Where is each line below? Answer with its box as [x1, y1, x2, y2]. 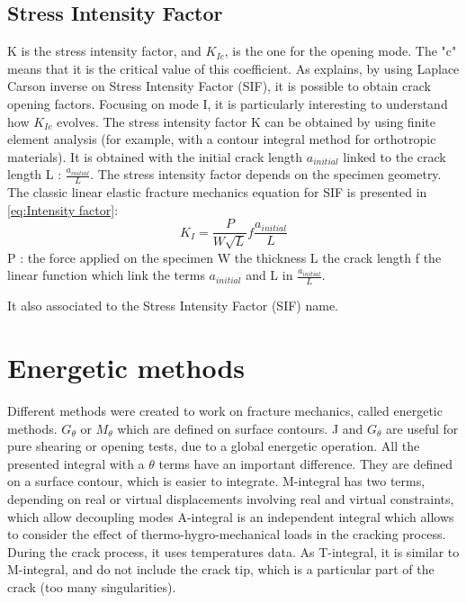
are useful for [386, 418, 459, 437]
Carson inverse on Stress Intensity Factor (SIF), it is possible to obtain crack [7, 76, 431, 95]
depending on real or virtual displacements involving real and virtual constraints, [7, 489, 454, 508]
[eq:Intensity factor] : [7, 200, 119, 219]
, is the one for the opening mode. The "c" [224, 41, 457, 60]
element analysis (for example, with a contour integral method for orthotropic [7, 130, 436, 148]
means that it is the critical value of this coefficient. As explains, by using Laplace [7, 58, 460, 77]
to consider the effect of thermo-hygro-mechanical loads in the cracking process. [7, 525, 446, 544]
